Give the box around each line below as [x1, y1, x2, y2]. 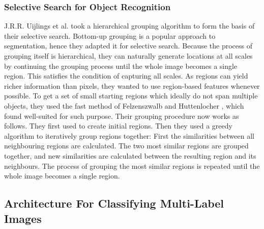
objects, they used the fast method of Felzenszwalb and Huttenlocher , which [4, 100, 244, 111]
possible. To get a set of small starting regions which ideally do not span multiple [4, 90, 258, 101]
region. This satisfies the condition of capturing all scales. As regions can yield [4, 70, 248, 81]
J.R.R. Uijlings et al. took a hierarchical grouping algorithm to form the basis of [4, 20, 255, 31]
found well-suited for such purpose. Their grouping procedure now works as [4, 110, 239, 121]
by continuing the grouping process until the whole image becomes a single [4, 60, 238, 71]
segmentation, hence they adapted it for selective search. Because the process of [4, 40, 252, 51]
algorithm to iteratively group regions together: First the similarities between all [4, 130, 254, 141]
